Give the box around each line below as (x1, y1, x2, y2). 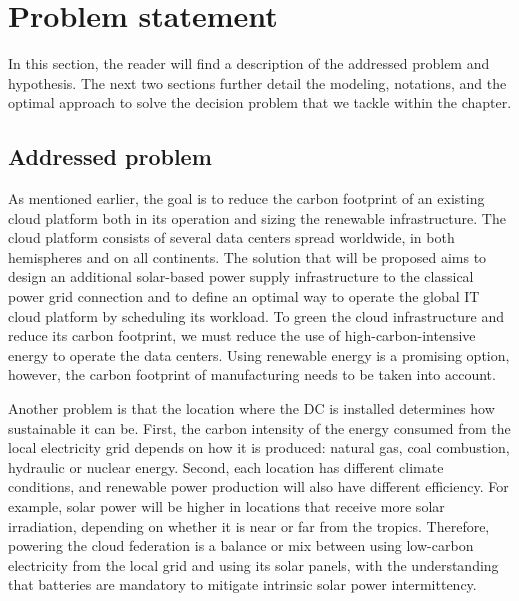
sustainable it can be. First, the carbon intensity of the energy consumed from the (8, 417, 511, 438)
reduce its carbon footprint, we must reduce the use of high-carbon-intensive (8, 325, 476, 346)
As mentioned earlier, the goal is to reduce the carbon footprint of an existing (8, 188, 485, 209)
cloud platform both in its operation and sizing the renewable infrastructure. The (8, 207, 506, 228)
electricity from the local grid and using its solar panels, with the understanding (8, 554, 499, 575)
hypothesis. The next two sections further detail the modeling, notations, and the (8, 72, 507, 93)
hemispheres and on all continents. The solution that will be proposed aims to (8, 246, 487, 267)
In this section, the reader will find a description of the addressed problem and (8, 53, 490, 74)
